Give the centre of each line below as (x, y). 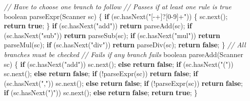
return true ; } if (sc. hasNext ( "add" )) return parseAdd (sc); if (98, 26)
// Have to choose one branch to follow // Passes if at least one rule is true (118, 6)
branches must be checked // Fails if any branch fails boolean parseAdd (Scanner (124, 54)
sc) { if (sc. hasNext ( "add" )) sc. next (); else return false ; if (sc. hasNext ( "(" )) (119, 64)
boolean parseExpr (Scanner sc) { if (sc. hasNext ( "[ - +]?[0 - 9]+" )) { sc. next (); (116, 16)
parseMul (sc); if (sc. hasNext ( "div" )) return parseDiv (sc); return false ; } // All (125, 45)
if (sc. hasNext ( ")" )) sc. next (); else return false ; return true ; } (101, 92)
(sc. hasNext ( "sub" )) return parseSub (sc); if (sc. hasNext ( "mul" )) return (112, 35)
